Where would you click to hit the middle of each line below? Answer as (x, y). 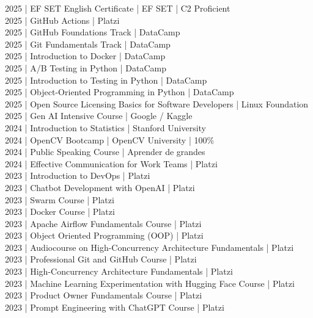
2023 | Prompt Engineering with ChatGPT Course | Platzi (115, 307)
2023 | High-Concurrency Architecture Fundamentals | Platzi (119, 271)
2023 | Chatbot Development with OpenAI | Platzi (100, 187)
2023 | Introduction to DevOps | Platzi (78, 175)
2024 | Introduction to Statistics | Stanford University (105, 127)
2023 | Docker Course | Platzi (60, 211)
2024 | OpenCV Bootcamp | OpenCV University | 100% (110, 139)
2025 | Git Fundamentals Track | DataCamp (88, 44)
